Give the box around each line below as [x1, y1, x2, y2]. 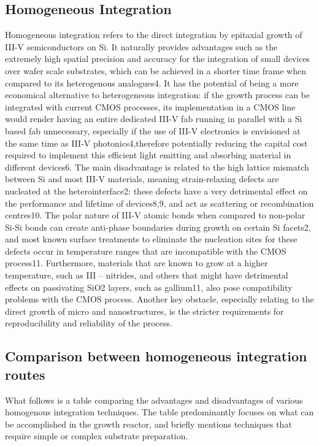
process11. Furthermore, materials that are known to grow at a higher [5, 256, 268, 269]
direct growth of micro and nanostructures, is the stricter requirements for [5, 304, 284, 317]
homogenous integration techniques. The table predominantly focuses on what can [5, 406, 314, 418]
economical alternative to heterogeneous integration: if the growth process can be [5, 88, 310, 101]
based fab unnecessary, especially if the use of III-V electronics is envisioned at [5, 124, 301, 137]
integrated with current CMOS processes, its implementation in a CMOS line [5, 100, 296, 113]
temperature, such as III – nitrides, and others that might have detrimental [5, 269, 288, 282]
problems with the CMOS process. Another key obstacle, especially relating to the [5, 293, 314, 306]
